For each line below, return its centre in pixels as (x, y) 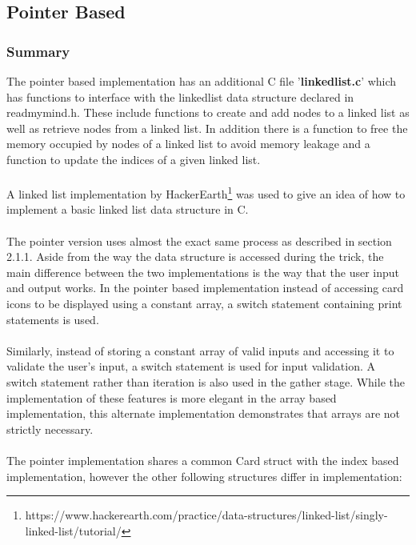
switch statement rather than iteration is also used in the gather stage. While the (206, 381)
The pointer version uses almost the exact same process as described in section (199, 240)
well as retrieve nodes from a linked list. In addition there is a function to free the (207, 128)
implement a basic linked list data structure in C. (128, 209)
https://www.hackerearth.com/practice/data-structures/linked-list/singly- (206, 515)
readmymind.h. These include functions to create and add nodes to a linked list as (208, 112)
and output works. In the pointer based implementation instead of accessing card (205, 288)
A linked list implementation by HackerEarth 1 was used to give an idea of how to (206, 192)
